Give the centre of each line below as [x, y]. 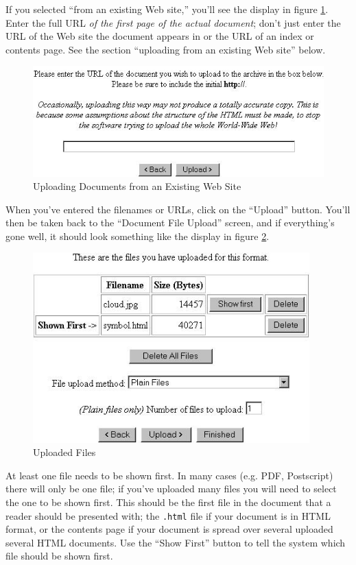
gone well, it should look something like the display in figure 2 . [138, 236]
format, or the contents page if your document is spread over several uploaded [169, 529]
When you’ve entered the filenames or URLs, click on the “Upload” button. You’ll [178, 209]
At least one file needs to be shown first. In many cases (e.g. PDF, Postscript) [169, 475]
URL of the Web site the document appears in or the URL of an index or [160, 36]
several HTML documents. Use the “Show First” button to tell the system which [176, 542]
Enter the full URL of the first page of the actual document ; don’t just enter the [173, 22]
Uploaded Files [64, 452]
